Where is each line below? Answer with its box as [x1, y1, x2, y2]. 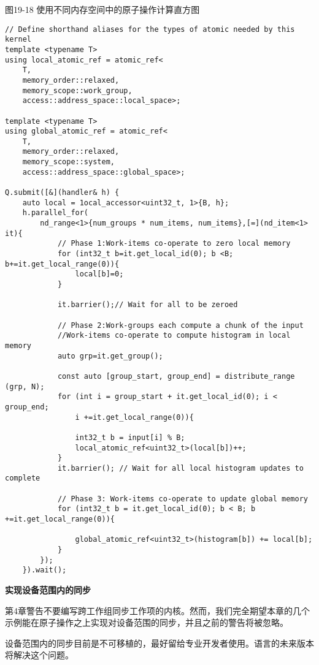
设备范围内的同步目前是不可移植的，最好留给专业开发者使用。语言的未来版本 [5, 636, 314, 649]
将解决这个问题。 [5, 648, 74, 661]
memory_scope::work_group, [22, 86, 133, 95]
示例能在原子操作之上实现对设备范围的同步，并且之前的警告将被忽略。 [5, 616, 288, 629]
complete [5, 474, 40, 483]
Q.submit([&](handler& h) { [5, 188, 120, 197]
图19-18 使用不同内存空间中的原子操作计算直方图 [5, 3, 200, 15]
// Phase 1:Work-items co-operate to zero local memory [57, 239, 291, 248]
